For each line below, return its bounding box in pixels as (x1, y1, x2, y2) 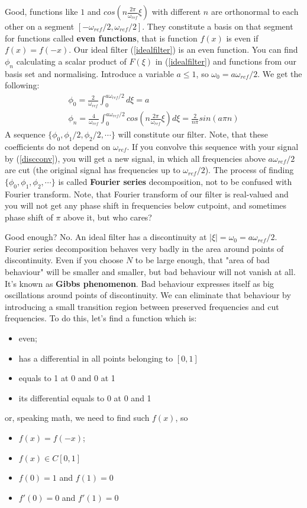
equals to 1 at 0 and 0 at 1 (18, 372, 115, 384)
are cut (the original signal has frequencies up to (5, 164, 180, 176)
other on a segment (5, 20, 75, 32)
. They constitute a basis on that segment (142, 20, 293, 32)
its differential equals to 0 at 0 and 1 (18, 391, 151, 404)
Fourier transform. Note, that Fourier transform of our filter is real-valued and (5, 187, 289, 200)
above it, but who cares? (63, 210, 152, 223)
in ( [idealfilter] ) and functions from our (155, 55, 296, 67)
